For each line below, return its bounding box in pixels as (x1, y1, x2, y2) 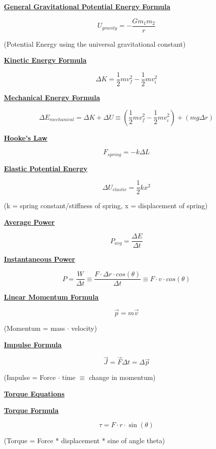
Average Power (4, 216, 55, 227)
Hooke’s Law (4, 132, 48, 143)
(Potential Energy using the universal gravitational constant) (4, 38, 186, 49)
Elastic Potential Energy (4, 163, 88, 173)
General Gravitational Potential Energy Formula (4, 1, 170, 11)
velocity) (71, 323, 97, 333)
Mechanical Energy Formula (4, 92, 100, 102)
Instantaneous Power (4, 254, 75, 264)
